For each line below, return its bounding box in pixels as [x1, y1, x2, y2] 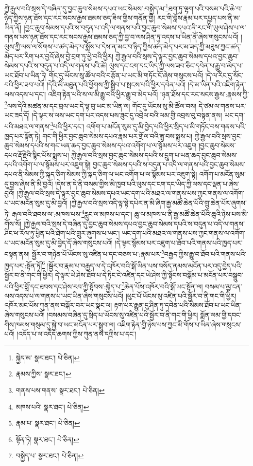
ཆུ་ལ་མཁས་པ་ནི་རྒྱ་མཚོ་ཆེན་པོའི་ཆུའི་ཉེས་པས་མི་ [134, 209, 249, 219]
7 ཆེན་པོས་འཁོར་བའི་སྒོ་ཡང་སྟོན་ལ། [121, 280, 203, 291]
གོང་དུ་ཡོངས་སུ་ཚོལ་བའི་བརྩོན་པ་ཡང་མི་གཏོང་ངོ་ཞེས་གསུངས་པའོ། [49, 70, 203, 80]
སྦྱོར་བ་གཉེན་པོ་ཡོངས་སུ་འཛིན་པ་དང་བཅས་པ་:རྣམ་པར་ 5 [32, 247, 165, 259]
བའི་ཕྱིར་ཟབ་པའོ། [4, 79, 45, 90]
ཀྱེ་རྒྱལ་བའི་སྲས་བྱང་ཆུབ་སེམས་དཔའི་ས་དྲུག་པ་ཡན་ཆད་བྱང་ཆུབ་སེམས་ [71, 149, 237, 160]
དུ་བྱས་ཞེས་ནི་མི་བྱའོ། [4, 178, 53, 188]
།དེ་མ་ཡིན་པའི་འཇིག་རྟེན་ [187, 79, 246, 90]
